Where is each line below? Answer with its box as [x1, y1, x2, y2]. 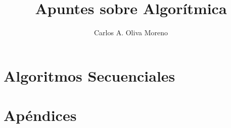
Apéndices [4, 105, 77, 125]
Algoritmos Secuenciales [4, 65, 175, 86]
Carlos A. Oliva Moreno [94, 27, 168, 38]
